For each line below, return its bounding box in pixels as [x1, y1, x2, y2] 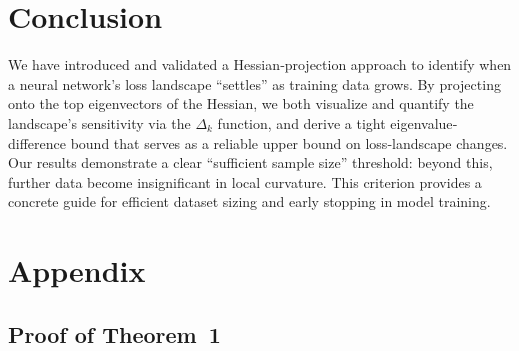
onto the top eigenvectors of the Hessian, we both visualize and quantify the [8, 93, 474, 114]
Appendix [8, 250, 146, 291]
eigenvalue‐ [390, 112, 458, 133]
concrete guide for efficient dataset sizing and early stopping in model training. [8, 191, 491, 212]
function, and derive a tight [217, 112, 386, 133]
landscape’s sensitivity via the [8, 112, 191, 133]
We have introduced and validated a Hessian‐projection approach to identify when [8, 54, 512, 75]
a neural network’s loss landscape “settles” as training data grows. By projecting [8, 73, 501, 94]
